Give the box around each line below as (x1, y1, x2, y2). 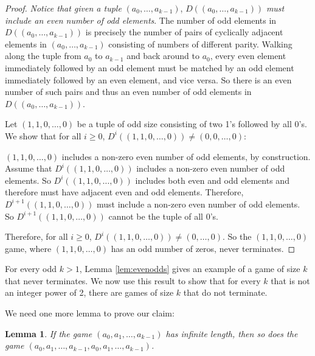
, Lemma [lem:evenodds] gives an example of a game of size (79, 262, 300, 275)
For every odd (5, 262, 57, 275)
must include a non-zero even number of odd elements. (96, 197, 300, 210)
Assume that (5, 162, 52, 175)
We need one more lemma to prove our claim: (5, 307, 175, 319)
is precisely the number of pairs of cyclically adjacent (85, 26, 283, 38)
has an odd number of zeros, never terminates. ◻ (111, 242, 296, 254)
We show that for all (5, 129, 81, 142)
